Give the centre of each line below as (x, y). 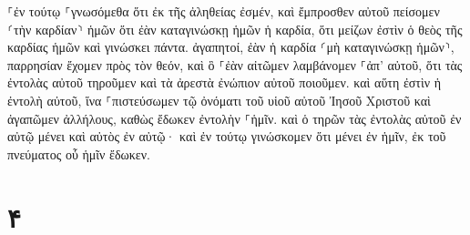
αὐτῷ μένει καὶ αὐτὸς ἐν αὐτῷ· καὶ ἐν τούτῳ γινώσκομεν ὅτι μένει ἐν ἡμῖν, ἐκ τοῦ (227, 136)
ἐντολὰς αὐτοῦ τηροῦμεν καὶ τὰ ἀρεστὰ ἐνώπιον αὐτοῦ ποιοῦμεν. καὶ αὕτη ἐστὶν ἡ (225, 82)
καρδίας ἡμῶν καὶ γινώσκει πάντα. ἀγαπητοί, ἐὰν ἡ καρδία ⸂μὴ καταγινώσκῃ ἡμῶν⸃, (231, 47)
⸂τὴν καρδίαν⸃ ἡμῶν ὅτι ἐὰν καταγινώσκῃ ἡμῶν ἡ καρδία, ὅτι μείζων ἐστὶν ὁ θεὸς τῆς (235, 29)
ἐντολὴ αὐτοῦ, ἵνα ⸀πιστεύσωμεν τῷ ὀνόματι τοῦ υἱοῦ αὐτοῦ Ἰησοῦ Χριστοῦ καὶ (219, 100)
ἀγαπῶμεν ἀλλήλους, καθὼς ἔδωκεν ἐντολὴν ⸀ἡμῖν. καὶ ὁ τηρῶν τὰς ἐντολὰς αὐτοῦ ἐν (235, 118)
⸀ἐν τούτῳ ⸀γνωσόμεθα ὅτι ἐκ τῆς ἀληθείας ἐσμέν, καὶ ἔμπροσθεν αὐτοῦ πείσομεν (224, 11)
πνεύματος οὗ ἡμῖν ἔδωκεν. (79, 153)
